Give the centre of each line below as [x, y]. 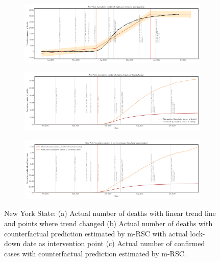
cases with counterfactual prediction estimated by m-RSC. [95, 253]
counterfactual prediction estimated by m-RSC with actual [96, 233]
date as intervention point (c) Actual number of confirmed [114, 243]
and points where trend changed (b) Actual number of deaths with [108, 223]
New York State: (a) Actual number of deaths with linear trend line [110, 213]
